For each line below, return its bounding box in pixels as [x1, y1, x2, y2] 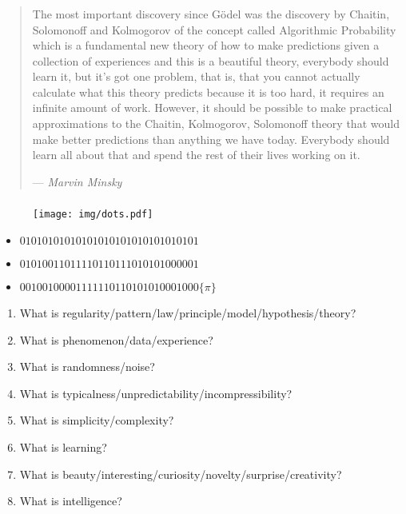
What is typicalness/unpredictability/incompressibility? [19, 385, 293, 401]
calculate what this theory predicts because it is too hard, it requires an [32, 83, 384, 100]
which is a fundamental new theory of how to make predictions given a [32, 37, 380, 54]
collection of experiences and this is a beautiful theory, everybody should [32, 52, 389, 69]
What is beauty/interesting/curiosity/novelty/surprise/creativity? [19, 465, 342, 482]
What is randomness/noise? [19, 358, 155, 375]
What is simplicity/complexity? [19, 412, 174, 428]
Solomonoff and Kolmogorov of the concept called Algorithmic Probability [32, 21, 396, 38]
